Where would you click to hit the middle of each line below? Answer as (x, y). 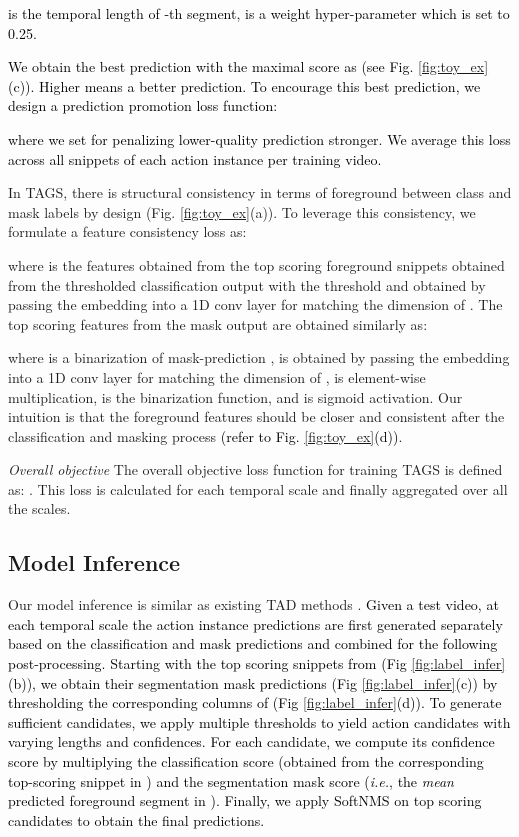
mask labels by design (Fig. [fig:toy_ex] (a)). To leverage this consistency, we (242, 211)
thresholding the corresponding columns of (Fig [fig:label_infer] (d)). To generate (255, 702)
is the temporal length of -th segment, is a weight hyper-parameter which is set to (259, 13)
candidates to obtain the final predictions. (136, 819)
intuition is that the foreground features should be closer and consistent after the (256, 416)
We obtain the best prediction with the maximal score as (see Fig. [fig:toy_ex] (248, 66)
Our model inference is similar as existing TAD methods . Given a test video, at (253, 604)
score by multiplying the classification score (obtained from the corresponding (246, 761)
